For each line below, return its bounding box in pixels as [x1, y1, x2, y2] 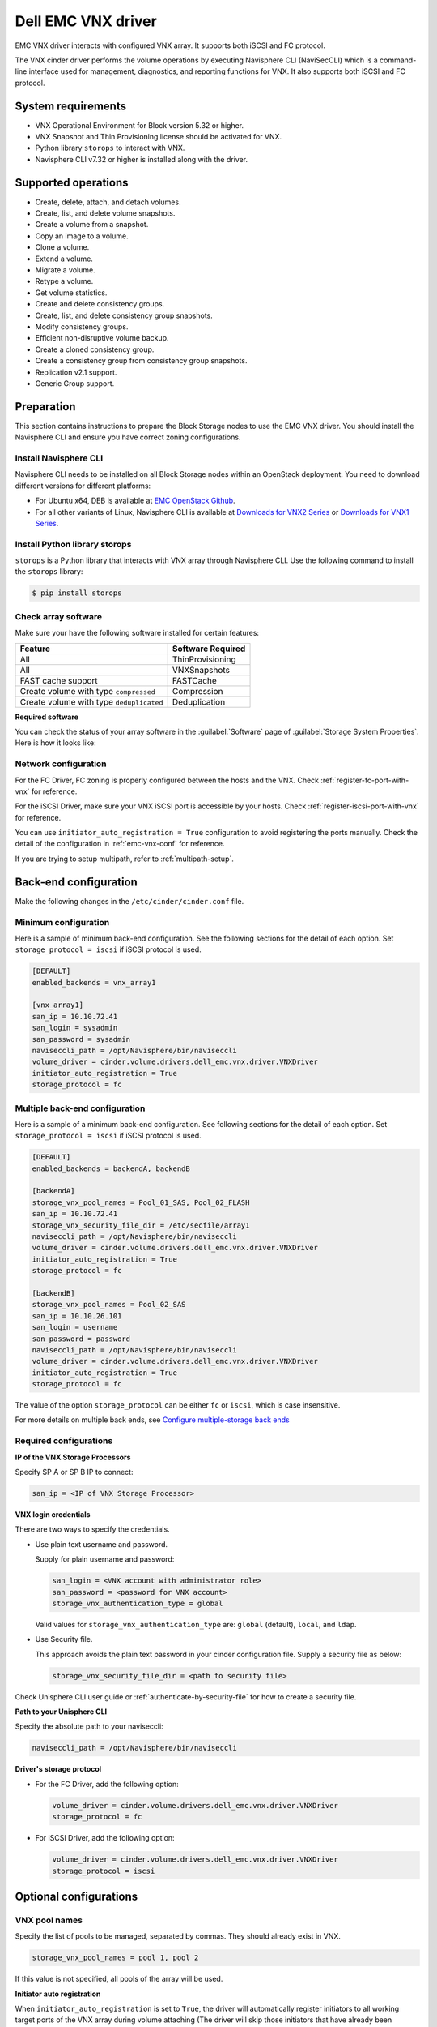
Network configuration [15, 758, 107, 769]
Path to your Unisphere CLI [15, 1707, 108, 1716]
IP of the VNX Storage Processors [15, 1452, 131, 1462]
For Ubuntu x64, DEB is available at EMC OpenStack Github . [35, 495, 235, 506]
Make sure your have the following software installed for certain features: [15, 628, 259, 638]
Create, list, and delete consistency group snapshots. [35, 311, 214, 320]
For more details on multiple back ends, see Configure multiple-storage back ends [15, 1415, 291, 1425]
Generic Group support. [35, 378, 115, 388]
